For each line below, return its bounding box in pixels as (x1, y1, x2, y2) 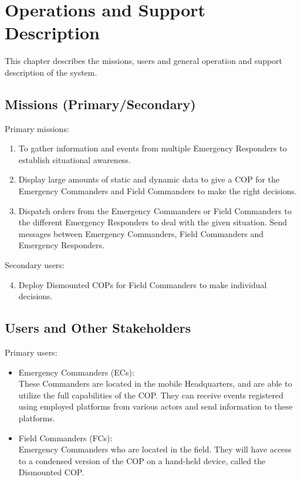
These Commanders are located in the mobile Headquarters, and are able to (18, 377, 292, 390)
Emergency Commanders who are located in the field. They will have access (18, 443, 292, 455)
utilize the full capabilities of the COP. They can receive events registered (18, 388, 284, 401)
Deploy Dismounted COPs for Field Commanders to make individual (18, 278, 267, 290)
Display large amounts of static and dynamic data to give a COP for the (18, 173, 280, 185)
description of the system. (5, 66, 97, 78)
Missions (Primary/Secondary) (5, 94, 196, 113)
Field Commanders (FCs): (18, 431, 113, 444)
